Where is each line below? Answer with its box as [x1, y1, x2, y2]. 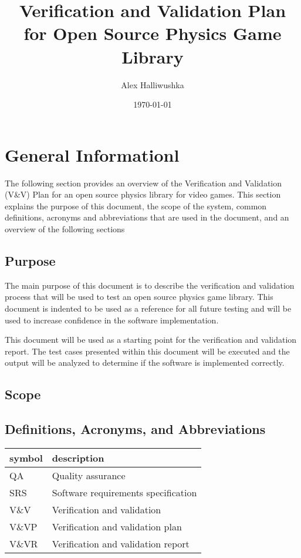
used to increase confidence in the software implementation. [5, 313, 219, 326]
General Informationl [5, 142, 180, 166]
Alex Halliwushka [121, 78, 184, 91]
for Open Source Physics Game [23, 21, 282, 45]
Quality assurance [52, 468, 126, 482]
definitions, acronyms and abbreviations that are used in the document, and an [5, 211, 289, 223]
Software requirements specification [52, 485, 197, 499]
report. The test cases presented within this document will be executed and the [5, 345, 290, 357]
